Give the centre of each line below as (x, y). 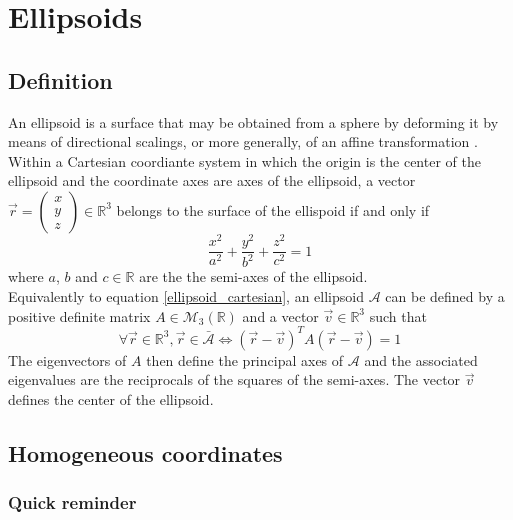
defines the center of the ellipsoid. (111, 398)
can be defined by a (445, 296)
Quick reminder (72, 502)
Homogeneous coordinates (145, 452)
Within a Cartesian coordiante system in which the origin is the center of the (244, 160)
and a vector (280, 315)
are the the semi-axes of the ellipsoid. (253, 276)
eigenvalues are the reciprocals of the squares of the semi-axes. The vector (234, 379)
